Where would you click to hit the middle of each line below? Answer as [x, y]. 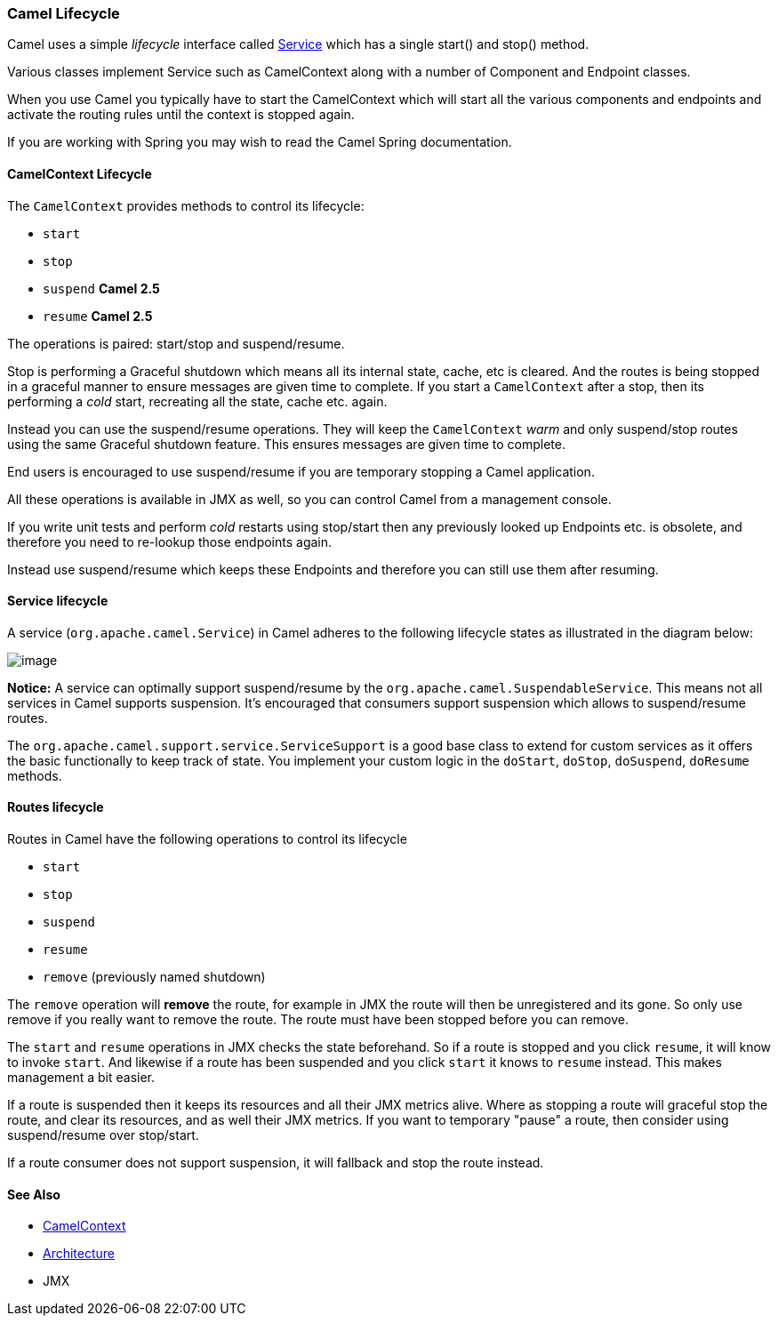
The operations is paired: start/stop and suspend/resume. [176, 343]
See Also [34, 1194]
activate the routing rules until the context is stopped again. [181, 115]
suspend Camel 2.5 [101, 288]
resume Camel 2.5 [98, 316]
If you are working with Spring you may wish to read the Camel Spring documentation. [260, 142]
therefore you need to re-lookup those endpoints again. [170, 541]
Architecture [79, 1254]
